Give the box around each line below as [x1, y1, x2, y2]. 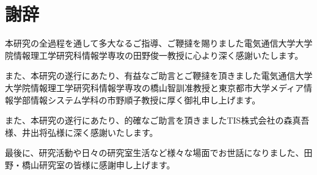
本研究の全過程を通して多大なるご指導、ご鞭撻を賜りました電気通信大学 [5, 37, 296, 50]
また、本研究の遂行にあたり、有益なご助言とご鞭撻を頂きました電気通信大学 [5, 69, 313, 82]
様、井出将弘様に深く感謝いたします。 [5, 125, 158, 138]
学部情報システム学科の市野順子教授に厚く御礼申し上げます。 [13, 93, 261, 106]
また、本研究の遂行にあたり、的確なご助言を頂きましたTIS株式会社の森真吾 [5, 114, 310, 127]
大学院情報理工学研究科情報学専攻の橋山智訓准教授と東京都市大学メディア [5, 81, 304, 94]
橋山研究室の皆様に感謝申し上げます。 [21, 158, 175, 171]
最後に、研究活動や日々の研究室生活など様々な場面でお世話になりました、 [5, 146, 304, 159]
